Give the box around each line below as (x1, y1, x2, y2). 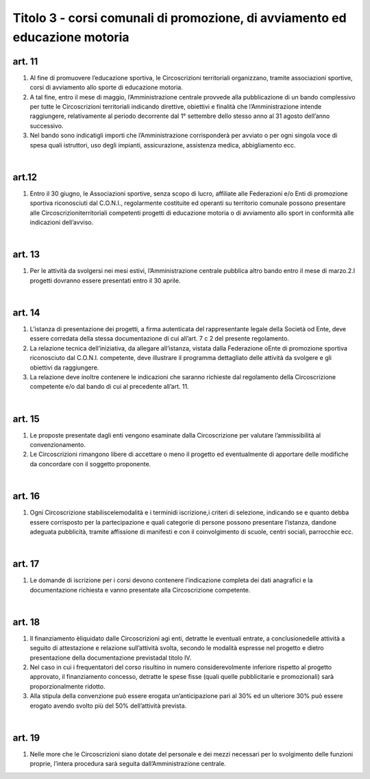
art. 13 (12, 249, 40, 261)
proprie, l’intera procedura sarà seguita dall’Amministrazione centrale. (29, 760, 226, 768)
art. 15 (12, 413, 40, 424)
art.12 (12, 171, 38, 183)
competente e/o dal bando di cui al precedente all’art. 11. (29, 383, 189, 391)
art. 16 (12, 490, 40, 502)
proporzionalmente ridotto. (29, 682, 106, 691)
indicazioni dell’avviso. (29, 218, 94, 226)
